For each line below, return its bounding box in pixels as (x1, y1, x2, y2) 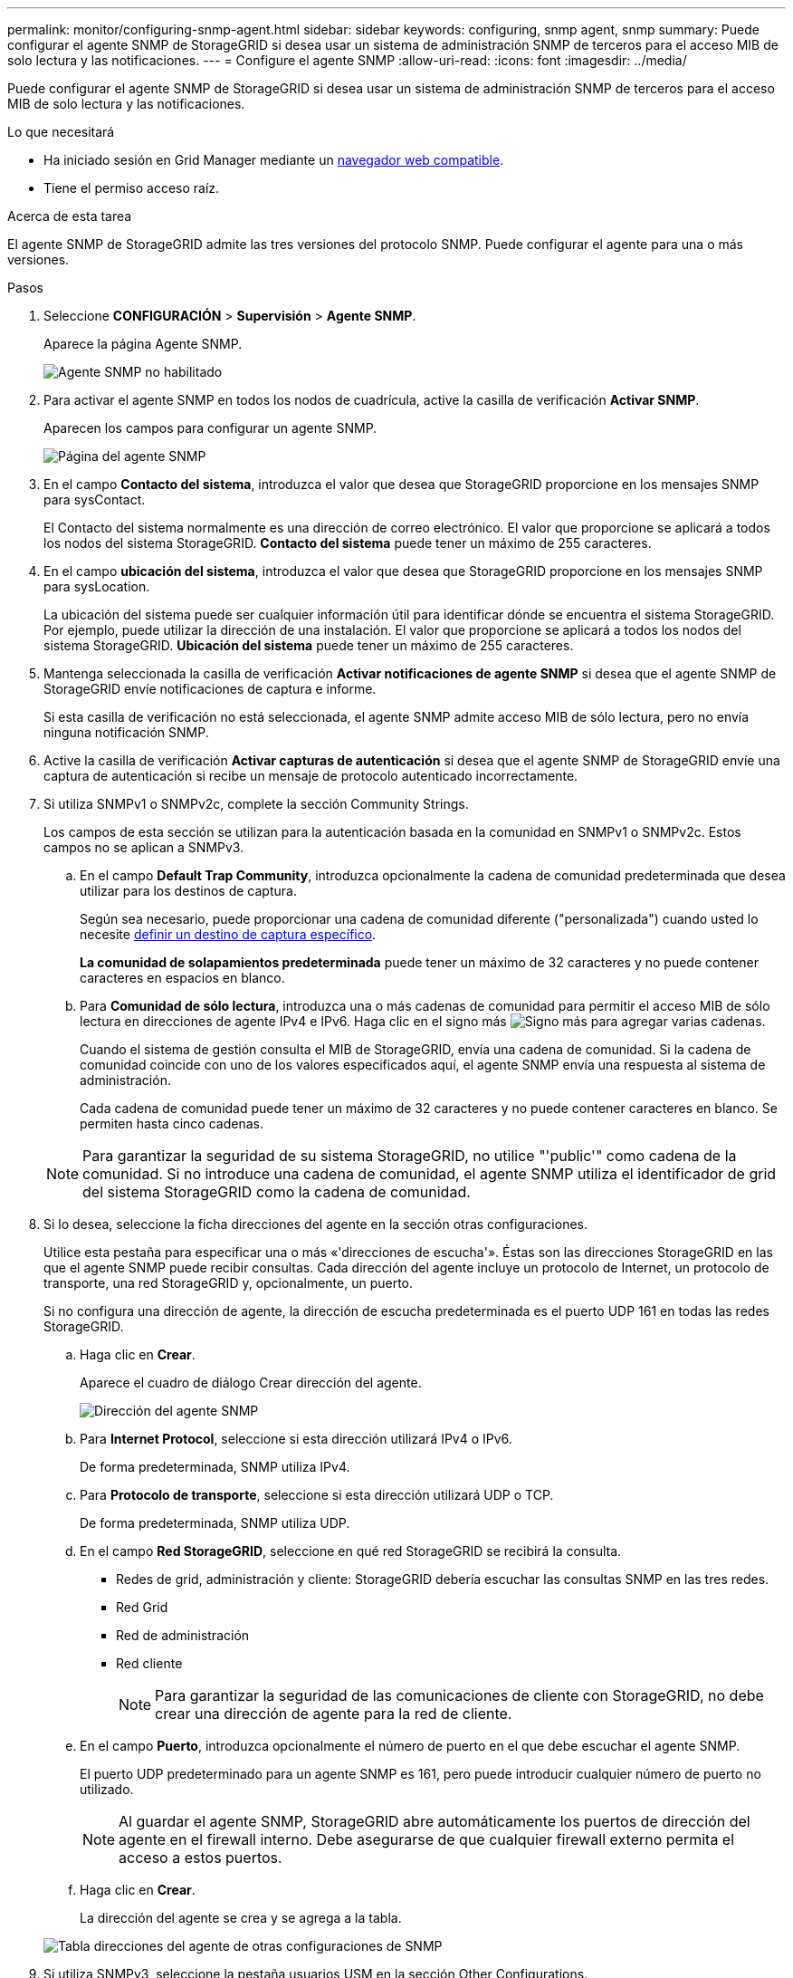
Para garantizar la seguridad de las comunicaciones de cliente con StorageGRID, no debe (155, 1686, 764, 1704)
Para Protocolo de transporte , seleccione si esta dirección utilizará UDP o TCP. (80, 1487, 554, 1503)
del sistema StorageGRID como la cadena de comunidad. (82, 1183, 471, 1201)
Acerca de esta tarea (7, 208, 132, 224)
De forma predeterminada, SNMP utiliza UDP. (80, 1515, 350, 1531)
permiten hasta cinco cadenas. (80, 1116, 263, 1131)
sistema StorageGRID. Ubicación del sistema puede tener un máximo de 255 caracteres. (43, 638, 574, 653)
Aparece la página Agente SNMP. (43, 336, 243, 351)
